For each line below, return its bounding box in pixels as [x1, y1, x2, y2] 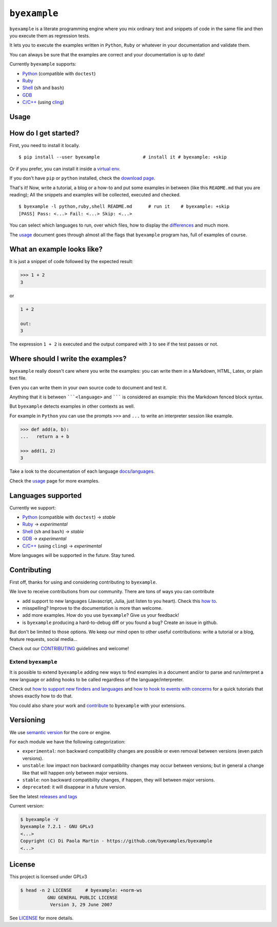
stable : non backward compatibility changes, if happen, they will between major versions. [22, 777, 215, 783]
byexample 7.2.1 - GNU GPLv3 [20, 823, 94, 830]
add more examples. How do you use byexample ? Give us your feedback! [22, 612, 180, 618]
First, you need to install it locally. [9, 142, 81, 148]
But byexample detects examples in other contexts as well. [9, 403, 135, 410]
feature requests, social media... [9, 636, 78, 642]
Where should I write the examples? [9, 354, 127, 363]
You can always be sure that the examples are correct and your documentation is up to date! [9, 51, 205, 57]
